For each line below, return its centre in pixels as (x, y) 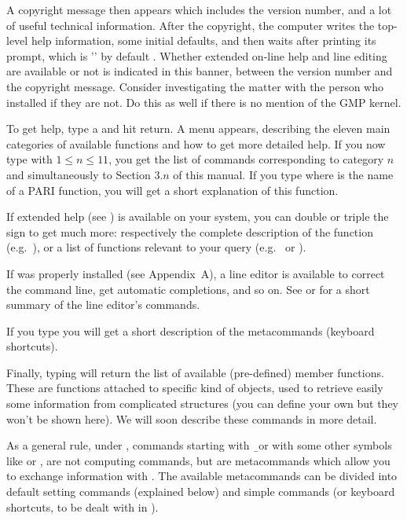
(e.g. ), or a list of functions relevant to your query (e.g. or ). (156, 247)
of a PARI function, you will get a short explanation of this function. (172, 190)
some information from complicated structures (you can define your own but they (202, 404)
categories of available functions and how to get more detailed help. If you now (196, 143)
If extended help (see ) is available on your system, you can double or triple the (198, 216)
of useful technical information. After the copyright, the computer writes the (191, 25)
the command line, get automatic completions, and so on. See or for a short (188, 289)
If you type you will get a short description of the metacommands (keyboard (191, 330)
